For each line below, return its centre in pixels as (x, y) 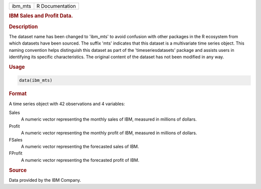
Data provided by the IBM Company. (45, 180)
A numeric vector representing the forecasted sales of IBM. (80, 146)
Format (18, 94)
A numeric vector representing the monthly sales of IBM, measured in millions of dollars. (109, 119)
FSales (16, 140)
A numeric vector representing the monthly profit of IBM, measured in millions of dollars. (109, 133)
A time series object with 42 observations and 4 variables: (67, 104)
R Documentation (56, 6)
